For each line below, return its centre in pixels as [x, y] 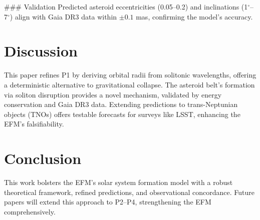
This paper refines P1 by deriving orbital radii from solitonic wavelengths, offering [130, 75]
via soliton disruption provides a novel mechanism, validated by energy [113, 94]
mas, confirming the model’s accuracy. [194, 16]
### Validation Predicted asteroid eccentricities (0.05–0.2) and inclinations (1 [126, 6]
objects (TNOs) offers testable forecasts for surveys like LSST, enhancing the [122, 114]
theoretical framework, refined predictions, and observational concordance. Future [129, 192]
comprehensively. [30, 211]
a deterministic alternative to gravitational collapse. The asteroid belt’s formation [129, 84]
